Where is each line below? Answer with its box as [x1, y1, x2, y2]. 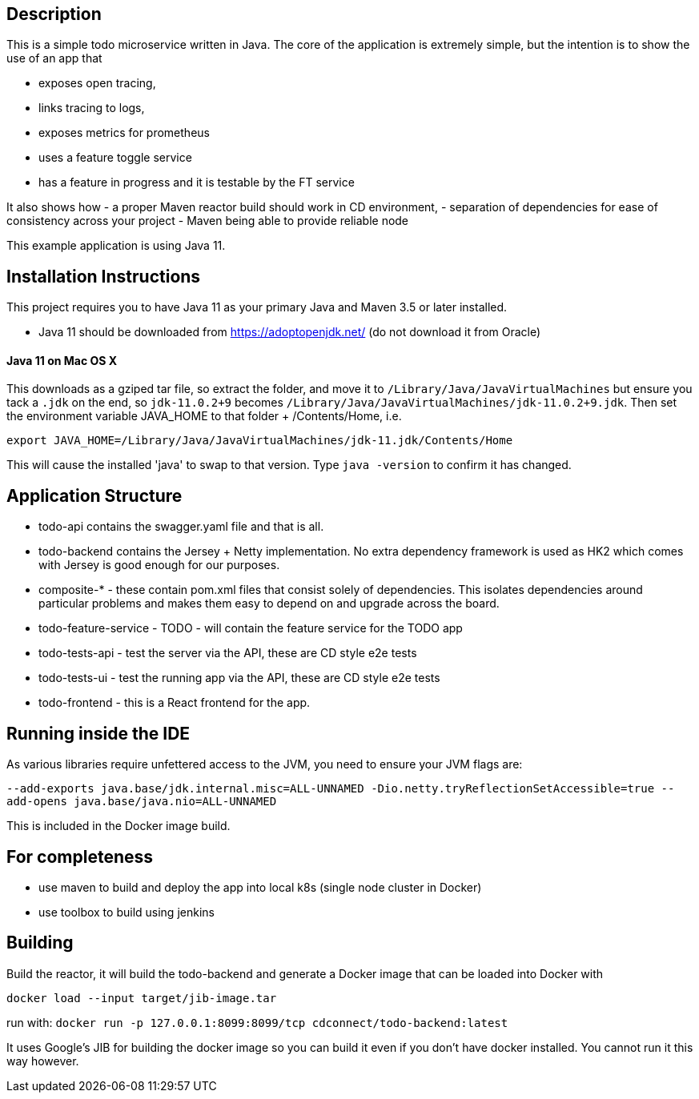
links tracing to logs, [38, 101, 145, 115]
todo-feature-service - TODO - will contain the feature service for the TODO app [38, 621, 463, 636]
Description [6, 4, 102, 24]
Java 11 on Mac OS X [6, 353, 118, 367]
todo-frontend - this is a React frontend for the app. [38, 696, 311, 710]
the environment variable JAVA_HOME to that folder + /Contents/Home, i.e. [6, 409, 402, 423]
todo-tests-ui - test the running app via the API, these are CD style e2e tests [38, 671, 440, 685]
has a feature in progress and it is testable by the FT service [38, 175, 355, 190]
